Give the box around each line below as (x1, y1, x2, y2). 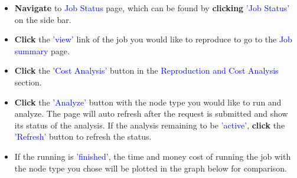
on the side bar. (14, 13, 71, 25)
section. (14, 75, 42, 88)
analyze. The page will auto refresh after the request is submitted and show (14, 107, 288, 120)
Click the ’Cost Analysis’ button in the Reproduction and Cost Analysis (14, 64, 279, 77)
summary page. (14, 44, 70, 57)
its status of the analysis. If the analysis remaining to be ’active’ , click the (14, 118, 285, 131)
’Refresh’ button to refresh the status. (14, 130, 152, 143)
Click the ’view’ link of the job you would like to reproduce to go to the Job (14, 33, 292, 45)
